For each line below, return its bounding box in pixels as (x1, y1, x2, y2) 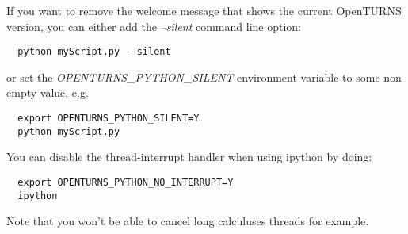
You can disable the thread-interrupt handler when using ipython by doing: (6, 148, 372, 165)
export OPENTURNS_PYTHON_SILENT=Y (17, 113, 200, 125)
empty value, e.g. (6, 84, 89, 101)
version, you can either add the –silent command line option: (6, 17, 302, 34)
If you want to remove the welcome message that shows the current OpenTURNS (6, 2, 402, 18)
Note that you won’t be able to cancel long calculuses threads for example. (6, 213, 369, 229)
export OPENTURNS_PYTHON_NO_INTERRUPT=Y (17, 176, 234, 188)
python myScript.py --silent (17, 46, 171, 58)
